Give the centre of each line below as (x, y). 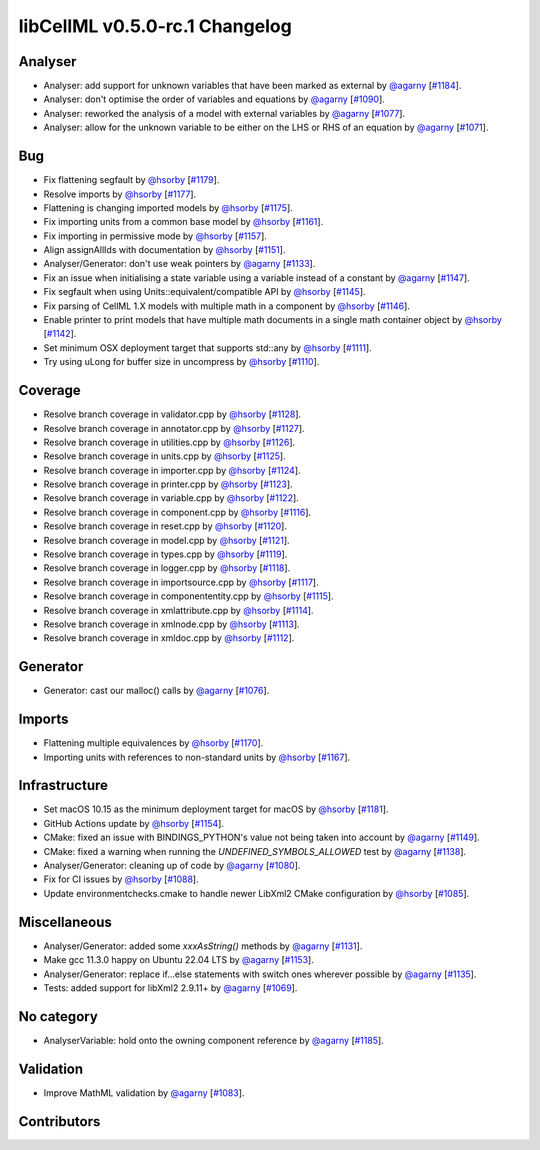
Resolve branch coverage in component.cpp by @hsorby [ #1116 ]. (177, 512)
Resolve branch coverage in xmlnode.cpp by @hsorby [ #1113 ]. (171, 624)
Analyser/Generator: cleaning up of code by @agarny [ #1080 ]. (172, 866)
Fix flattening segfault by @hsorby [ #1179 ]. (131, 180)
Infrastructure (63, 785)
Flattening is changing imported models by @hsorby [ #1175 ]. (168, 207)
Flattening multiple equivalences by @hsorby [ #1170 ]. (153, 743)
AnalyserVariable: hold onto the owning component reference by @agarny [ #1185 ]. (213, 1040)
